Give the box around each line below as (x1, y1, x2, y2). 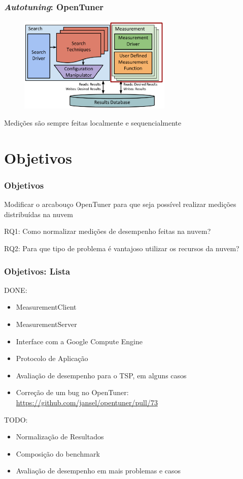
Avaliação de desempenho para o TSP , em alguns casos (16, 370, 187, 380)
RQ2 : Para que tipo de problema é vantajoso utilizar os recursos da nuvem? (4, 243, 239, 254)
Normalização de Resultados (16, 431, 104, 442)
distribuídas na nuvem (4, 208, 73, 219)
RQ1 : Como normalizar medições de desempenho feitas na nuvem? (4, 226, 211, 236)
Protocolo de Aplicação (16, 353, 88, 364)
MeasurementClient (16, 302, 77, 312)
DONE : (4, 284, 27, 295)
